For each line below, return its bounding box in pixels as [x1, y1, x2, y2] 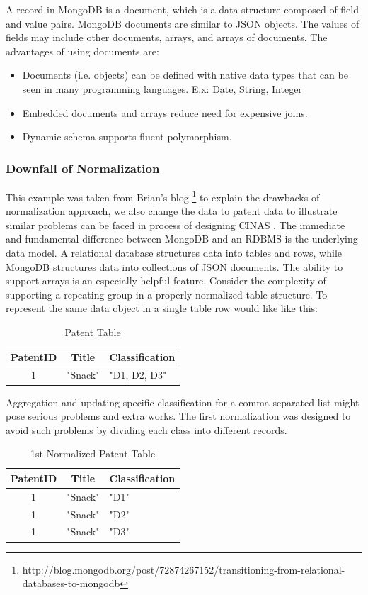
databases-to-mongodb [22, 576, 120, 591]
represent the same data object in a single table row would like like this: [6, 301, 318, 316]
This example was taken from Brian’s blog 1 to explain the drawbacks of [6, 187, 320, 204]
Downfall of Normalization [6, 159, 160, 177]
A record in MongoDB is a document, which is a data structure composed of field [6, 2, 359, 16]
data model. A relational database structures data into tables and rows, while [6, 245, 342, 260]
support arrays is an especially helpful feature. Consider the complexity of [6, 273, 326, 288]
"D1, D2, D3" [109, 367, 167, 382]
